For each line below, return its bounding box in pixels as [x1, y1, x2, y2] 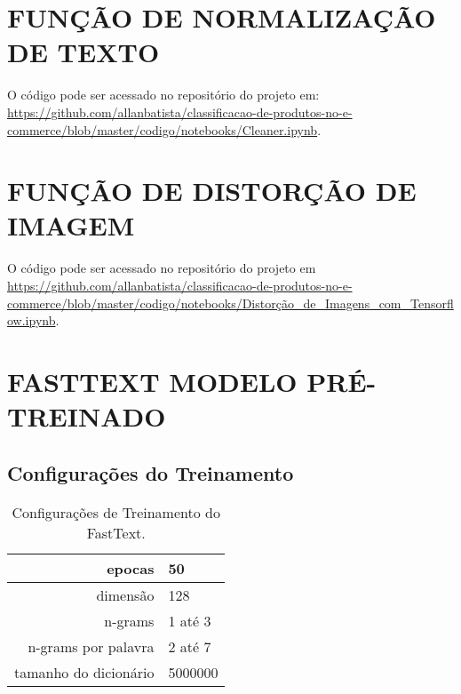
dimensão [96, 584, 155, 605]
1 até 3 [168, 610, 211, 631]
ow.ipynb [7, 311, 56, 330]
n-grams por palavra [28, 635, 155, 657]
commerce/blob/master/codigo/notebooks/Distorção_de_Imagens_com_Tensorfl [7, 293, 454, 312]
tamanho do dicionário [14, 661, 155, 682]
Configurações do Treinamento [7, 459, 294, 486]
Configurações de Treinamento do [12, 501, 220, 522]
